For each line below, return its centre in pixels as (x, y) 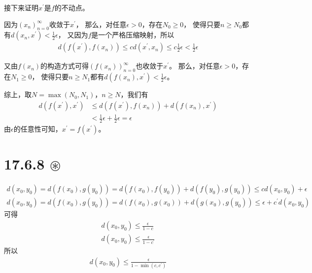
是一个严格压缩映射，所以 (133, 35)
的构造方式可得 (65, 66)
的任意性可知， (38, 129)
